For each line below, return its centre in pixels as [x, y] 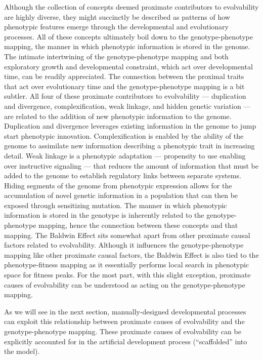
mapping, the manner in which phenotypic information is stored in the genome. [127, 46]
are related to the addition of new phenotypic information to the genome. [118, 116]
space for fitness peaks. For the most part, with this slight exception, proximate [127, 275]
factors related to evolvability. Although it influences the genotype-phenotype [124, 245]
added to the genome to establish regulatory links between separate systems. [123, 175]
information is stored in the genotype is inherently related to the [104, 215]
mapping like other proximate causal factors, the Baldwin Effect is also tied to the [131, 254]
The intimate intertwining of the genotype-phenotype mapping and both [116, 56]
